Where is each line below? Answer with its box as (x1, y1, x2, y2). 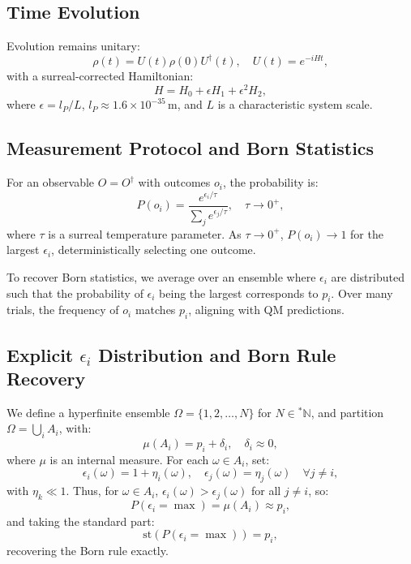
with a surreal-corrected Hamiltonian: (6, 67, 194, 84)
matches (135, 301, 176, 318)
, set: (245, 450, 270, 467)
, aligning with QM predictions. (188, 301, 345, 318)
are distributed (331, 268, 405, 285)
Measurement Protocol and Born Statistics (6, 136, 375, 161)
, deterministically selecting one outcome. (51, 241, 256, 258)
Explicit (6, 342, 74, 367)
